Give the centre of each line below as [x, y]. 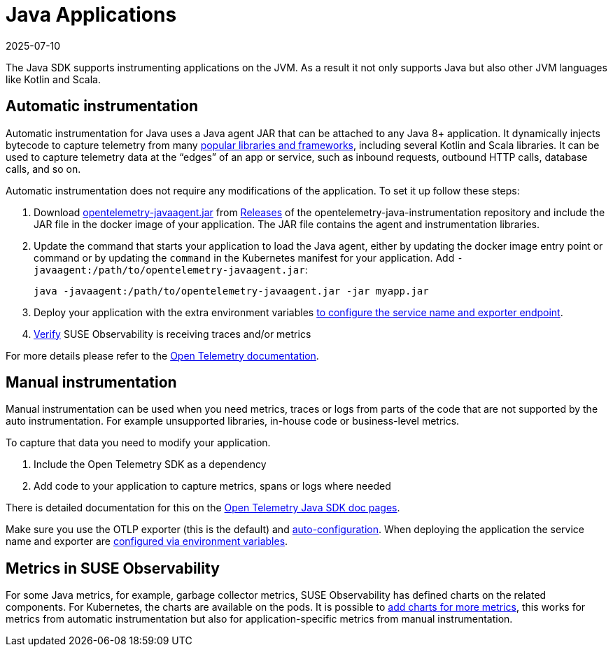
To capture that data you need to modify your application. [138, 443]
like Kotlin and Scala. [53, 79]
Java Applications [91, 15]
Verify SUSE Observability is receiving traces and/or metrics [172, 334]
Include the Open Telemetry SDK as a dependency [150, 465]
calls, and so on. [43, 169]
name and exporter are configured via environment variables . [147, 541]
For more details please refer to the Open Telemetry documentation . [162, 355]
